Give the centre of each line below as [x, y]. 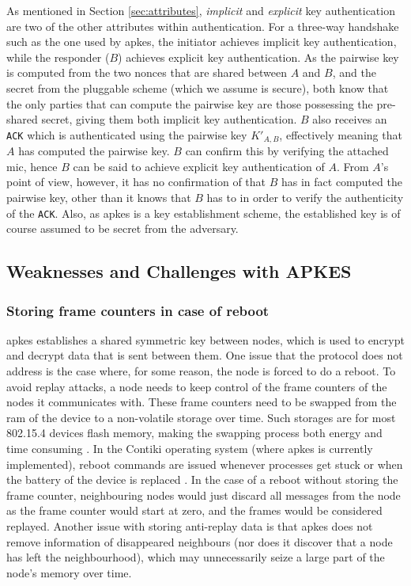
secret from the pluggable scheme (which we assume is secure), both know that [198, 88]
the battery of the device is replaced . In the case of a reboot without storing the [202, 479]
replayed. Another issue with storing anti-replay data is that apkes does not [190, 525]
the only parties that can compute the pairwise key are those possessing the [190, 103]
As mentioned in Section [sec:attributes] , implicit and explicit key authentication [201, 10]
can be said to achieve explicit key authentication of [199, 166]
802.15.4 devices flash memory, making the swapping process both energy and [194, 433]
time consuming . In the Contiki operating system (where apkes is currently [190, 448]
